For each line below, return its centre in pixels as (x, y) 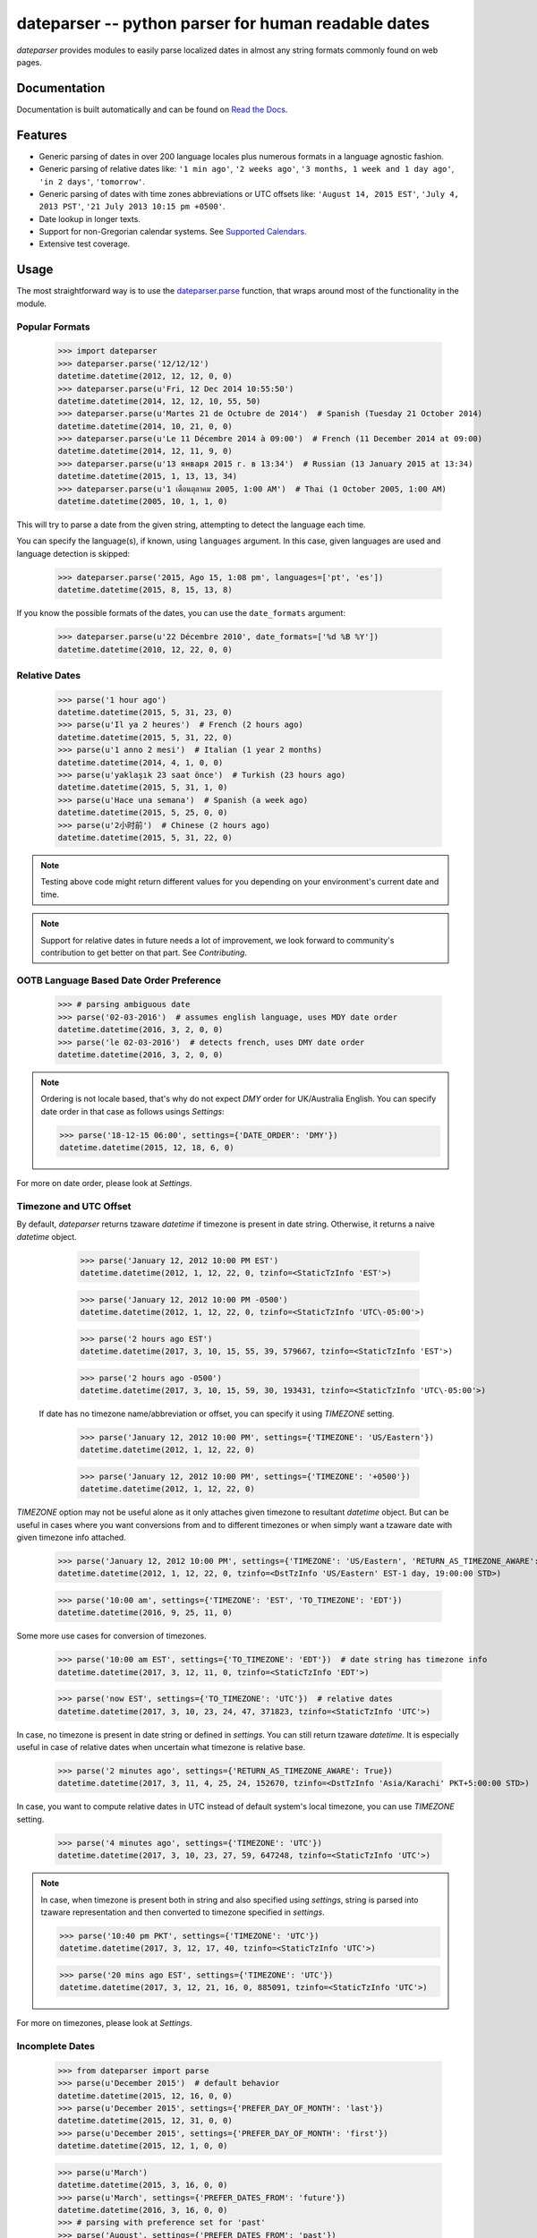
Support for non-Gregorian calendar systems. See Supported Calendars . (173, 232)
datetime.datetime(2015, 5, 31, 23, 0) (145, 713)
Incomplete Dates (56, 2046)
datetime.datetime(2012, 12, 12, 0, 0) (145, 376)
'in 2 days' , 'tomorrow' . (92, 181)
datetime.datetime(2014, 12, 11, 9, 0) (145, 451)
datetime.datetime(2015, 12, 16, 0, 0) (145, 2096)
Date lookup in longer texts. (89, 218)
